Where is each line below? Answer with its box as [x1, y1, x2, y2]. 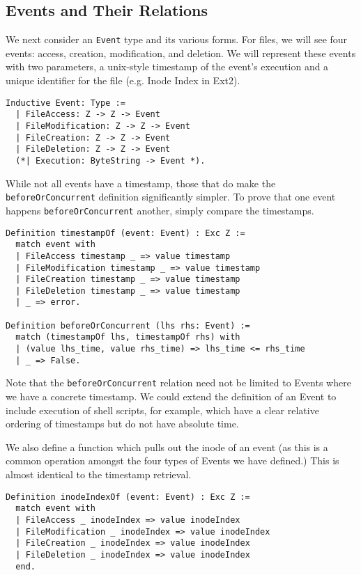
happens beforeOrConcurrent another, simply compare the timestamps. [6, 203, 314, 217]
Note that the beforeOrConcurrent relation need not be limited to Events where [6, 375, 351, 390]
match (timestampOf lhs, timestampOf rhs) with [15, 332, 240, 342]
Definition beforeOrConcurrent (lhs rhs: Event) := [6, 320, 250, 331]
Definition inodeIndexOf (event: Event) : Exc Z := [6, 491, 250, 502]
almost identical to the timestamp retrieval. [6, 467, 192, 482]
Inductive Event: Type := [6, 97, 125, 108]
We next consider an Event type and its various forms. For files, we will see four [6, 32, 348, 47]
